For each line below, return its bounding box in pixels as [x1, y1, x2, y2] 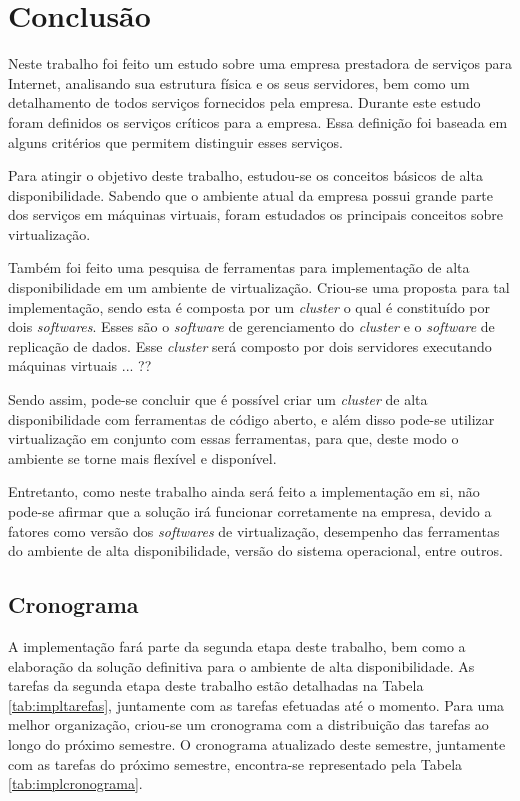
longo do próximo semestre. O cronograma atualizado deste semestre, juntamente [8, 733, 506, 754]
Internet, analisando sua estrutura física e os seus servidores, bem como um [8, 72, 470, 93]
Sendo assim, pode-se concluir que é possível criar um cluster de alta [8, 389, 428, 410]
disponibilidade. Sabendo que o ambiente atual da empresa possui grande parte [8, 184, 494, 205]
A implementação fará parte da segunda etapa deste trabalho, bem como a [8, 635, 466, 656]
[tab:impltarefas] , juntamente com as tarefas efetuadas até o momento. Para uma [8, 694, 505, 715]
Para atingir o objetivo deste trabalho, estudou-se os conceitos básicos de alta [8, 165, 483, 186]
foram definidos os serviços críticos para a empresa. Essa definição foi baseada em [8, 111, 508, 132]
